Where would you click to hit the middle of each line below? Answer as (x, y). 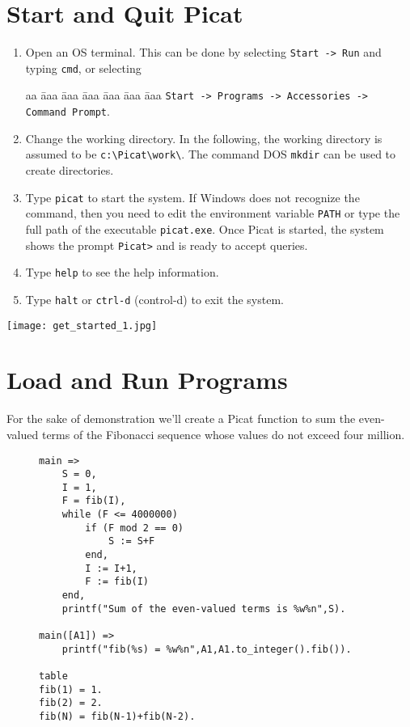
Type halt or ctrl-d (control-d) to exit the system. (154, 299)
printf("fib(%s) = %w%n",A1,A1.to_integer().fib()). (207, 649)
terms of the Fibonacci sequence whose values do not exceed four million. (223, 434)
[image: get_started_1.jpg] (82, 325)
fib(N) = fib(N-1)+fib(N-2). (117, 716)
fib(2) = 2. (71, 703)
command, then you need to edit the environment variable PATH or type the (213, 213)
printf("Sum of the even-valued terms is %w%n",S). (204, 609)
